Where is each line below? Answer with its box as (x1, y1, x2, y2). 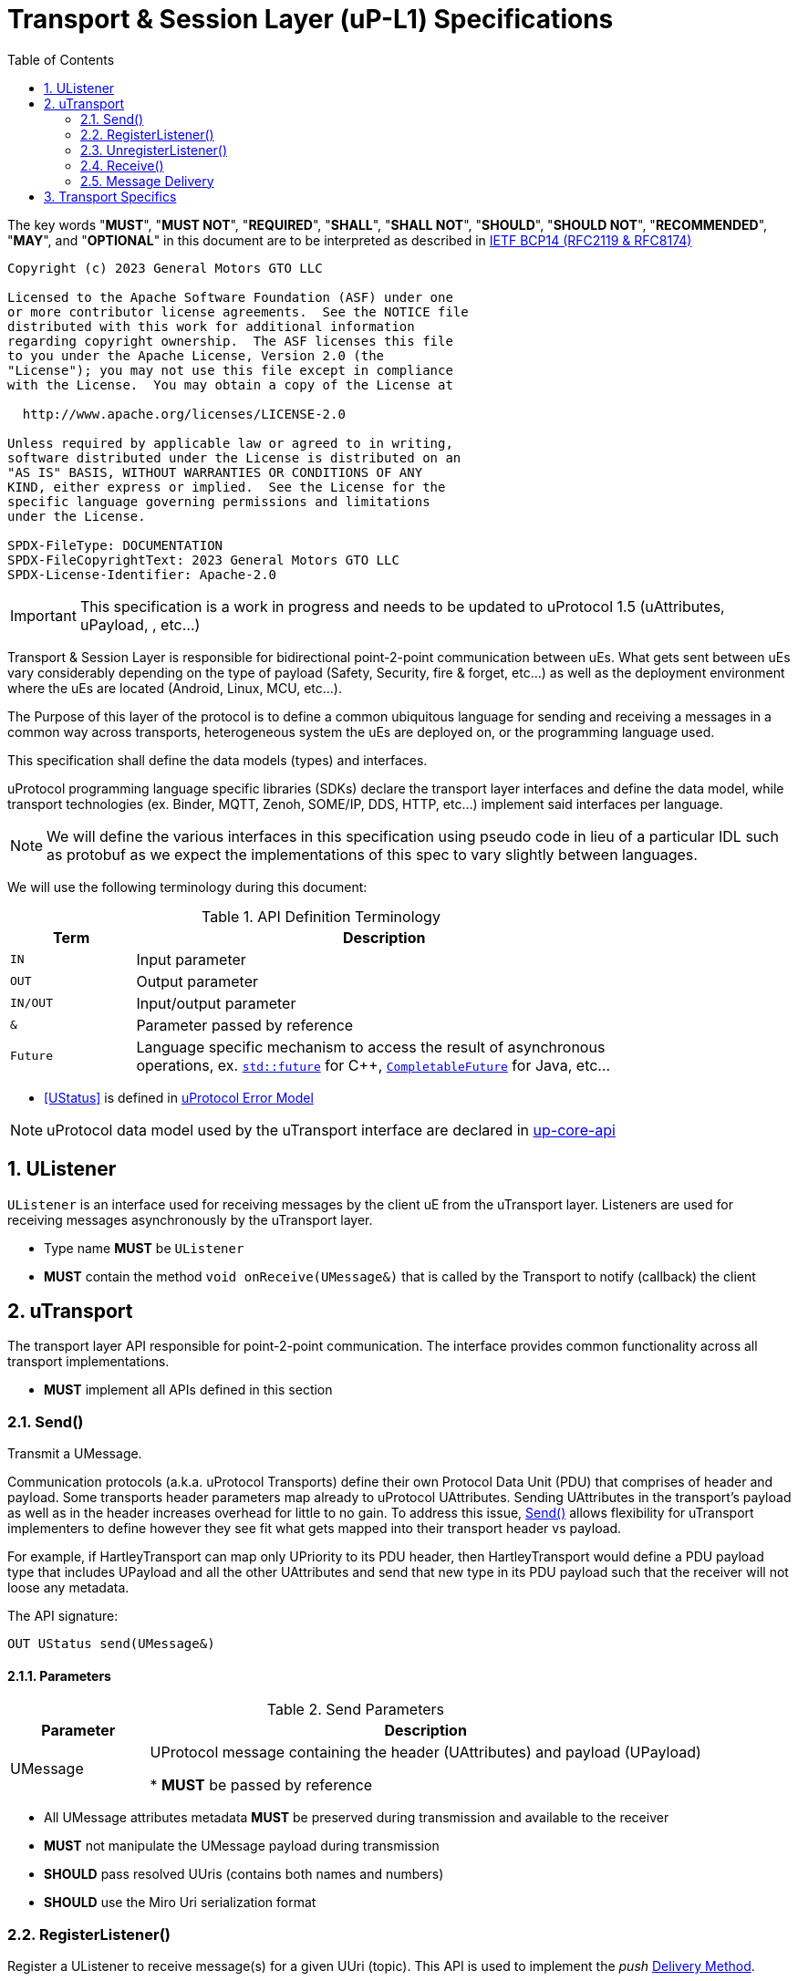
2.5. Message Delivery (80, 172, 214, 189)
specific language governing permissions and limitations (7, 493, 430, 509)
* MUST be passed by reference (150, 1776, 373, 1795)
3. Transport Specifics (44, 188, 177, 204)
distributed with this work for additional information (7, 318, 415, 334)
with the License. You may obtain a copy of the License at (7, 377, 453, 392)
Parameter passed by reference (136, 1015, 354, 1034)
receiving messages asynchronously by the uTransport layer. (7, 1211, 373, 1228)
